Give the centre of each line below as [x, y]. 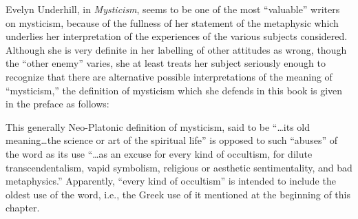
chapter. [23, 208]
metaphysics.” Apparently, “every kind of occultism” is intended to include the [171, 181]
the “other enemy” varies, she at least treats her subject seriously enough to [166, 63]
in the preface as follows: [57, 104]
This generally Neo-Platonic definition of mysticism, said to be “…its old [158, 126]
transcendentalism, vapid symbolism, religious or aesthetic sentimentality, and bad [179, 167]
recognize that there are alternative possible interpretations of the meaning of [169, 76]
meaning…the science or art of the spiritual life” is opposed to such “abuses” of [172, 140]
